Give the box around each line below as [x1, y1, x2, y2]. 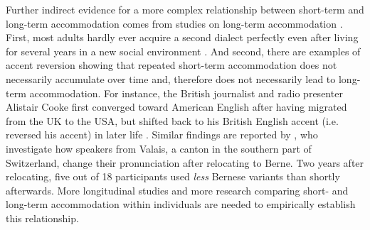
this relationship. [6, 210, 79, 225]
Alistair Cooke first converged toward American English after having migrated [6, 99, 347, 114]
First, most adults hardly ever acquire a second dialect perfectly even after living [6, 30, 359, 45]
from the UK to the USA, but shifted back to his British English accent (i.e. [6, 113, 339, 128]
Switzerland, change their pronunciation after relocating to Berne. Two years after [6, 155, 364, 170]
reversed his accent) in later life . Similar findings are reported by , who [6, 127, 318, 142]
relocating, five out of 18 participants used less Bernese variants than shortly [6, 169, 340, 184]
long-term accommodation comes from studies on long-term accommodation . [6, 16, 343, 31]
